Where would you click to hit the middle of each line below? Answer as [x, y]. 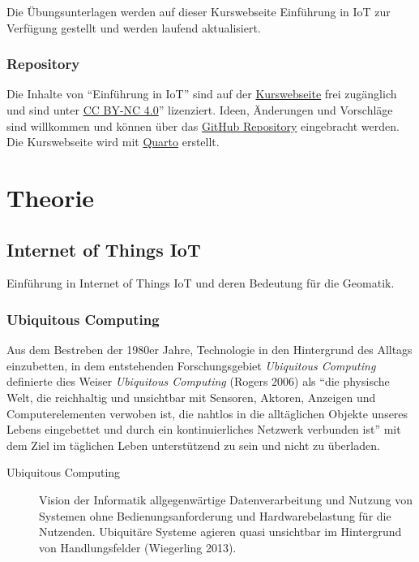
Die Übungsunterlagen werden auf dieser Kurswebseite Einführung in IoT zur [199, 11]
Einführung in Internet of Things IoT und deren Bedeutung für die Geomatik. [201, 283]
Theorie [51, 197]
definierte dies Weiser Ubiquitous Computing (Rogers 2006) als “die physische [198, 381]
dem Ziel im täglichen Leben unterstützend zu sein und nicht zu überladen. [193, 445]
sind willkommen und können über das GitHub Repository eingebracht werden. [203, 125]
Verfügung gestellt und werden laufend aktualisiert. [134, 27]
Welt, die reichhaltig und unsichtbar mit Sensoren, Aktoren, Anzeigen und [191, 397]
